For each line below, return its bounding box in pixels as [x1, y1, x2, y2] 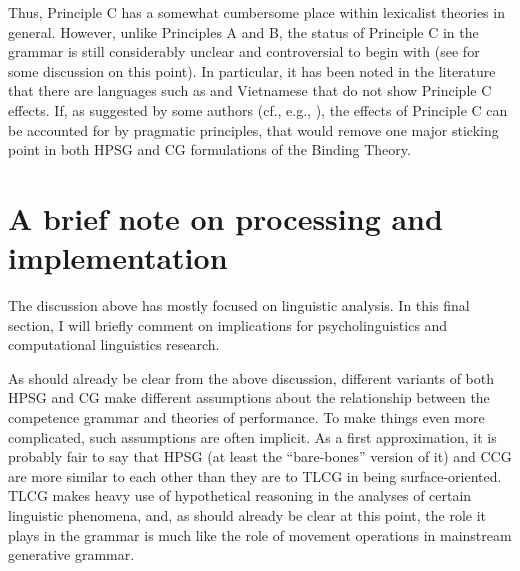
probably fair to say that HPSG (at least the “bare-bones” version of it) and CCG [8, 446, 512, 467]
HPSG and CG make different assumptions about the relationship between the [8, 387, 490, 408]
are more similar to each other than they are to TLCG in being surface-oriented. [8, 465, 502, 486]
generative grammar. [8, 544, 135, 565]
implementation [8, 237, 228, 278]
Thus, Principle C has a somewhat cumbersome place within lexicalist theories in [8, 2, 505, 22]
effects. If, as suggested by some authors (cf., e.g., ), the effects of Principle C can [8, 99, 508, 120]
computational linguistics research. [8, 334, 220, 355]
